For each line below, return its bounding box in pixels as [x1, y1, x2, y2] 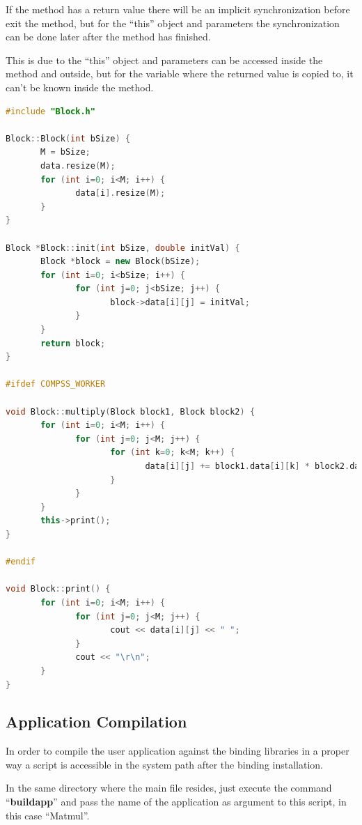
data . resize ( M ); [40, 160, 116, 171]
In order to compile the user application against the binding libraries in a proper [6, 743, 349, 758]
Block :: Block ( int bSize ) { [6, 133, 131, 144]
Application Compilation [6, 711, 187, 732]
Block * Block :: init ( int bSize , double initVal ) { [6, 242, 240, 253]
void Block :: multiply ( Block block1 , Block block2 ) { [6, 406, 255, 417]
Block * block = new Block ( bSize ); [40, 256, 200, 267]
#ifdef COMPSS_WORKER [6, 379, 106, 390]
